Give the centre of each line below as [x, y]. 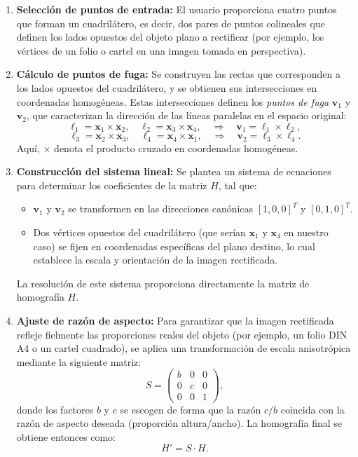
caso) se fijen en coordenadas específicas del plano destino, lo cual [174, 246]
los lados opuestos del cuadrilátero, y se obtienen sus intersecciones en [167, 87]
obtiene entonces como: [66, 436]
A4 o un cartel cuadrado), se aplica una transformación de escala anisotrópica [184, 348]
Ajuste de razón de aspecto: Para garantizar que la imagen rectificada [175, 320]
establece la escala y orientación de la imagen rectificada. [156, 260]
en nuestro [306, 232]
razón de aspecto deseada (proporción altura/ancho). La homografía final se [179, 423]
